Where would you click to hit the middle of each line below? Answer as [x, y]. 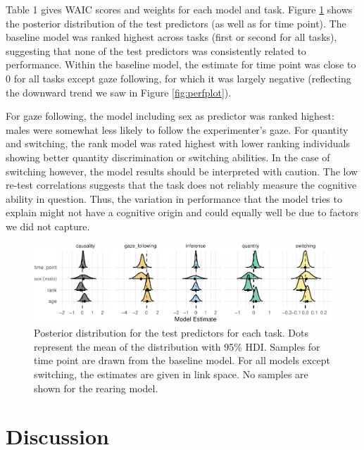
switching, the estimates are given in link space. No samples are [171, 374]
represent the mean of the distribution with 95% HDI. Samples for [177, 346]
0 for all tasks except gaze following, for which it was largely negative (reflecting [178, 78]
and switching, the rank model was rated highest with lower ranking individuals [178, 143]
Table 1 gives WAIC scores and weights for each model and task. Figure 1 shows [179, 9]
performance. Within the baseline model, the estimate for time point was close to [181, 64]
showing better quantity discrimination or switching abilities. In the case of [168, 157]
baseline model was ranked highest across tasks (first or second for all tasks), [171, 37]
